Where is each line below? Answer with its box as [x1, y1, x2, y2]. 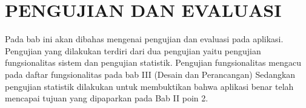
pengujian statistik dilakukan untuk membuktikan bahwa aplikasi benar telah [5, 80, 294, 92]
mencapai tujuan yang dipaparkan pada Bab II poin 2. [5, 92, 208, 104]
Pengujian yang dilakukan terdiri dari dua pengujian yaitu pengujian [5, 44, 261, 57]
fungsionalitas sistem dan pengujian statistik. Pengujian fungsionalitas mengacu [5, 56, 301, 69]
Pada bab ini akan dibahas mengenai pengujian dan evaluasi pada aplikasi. [5, 33, 284, 45]
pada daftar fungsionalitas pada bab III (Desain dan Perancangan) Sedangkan [5, 68, 296, 80]
